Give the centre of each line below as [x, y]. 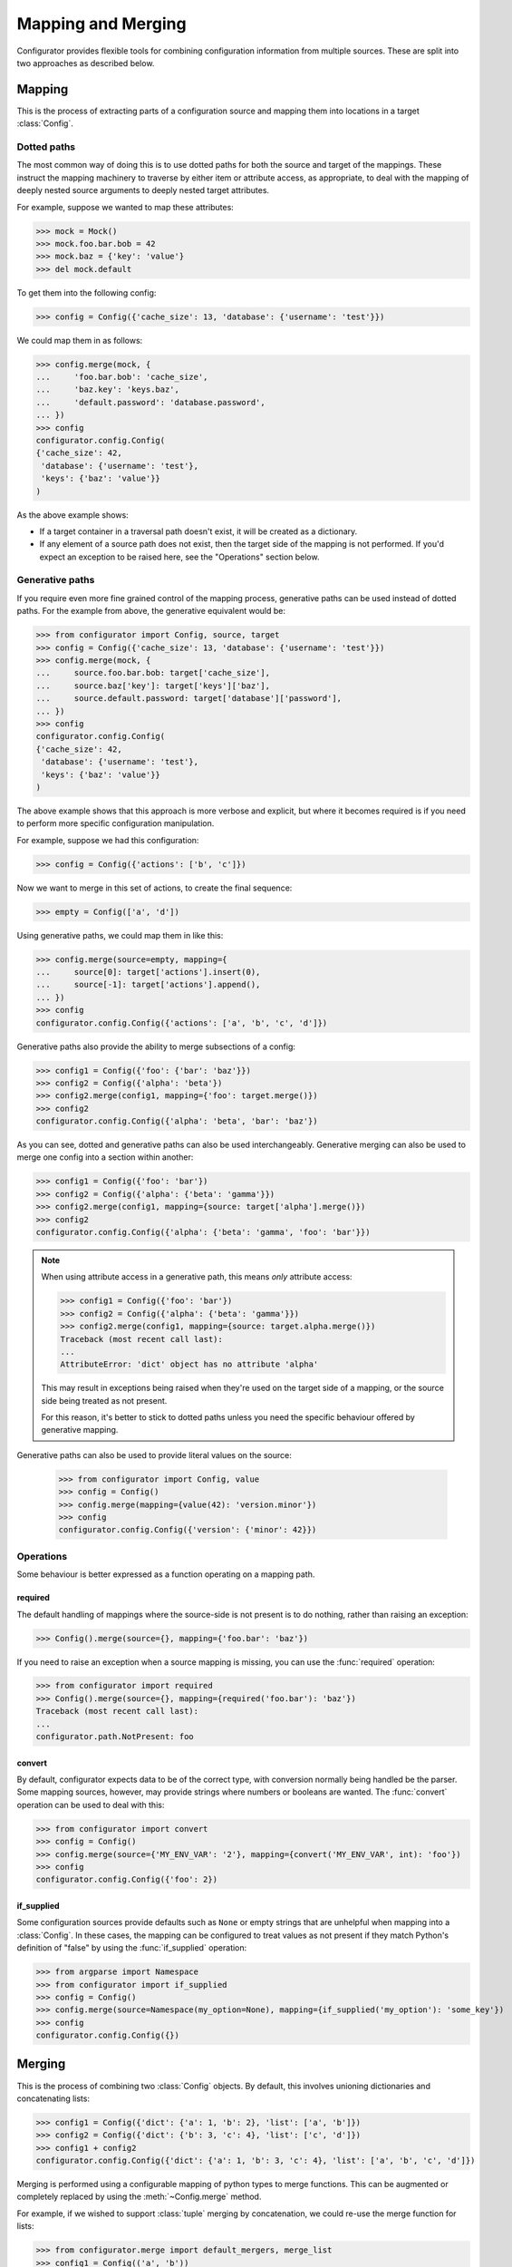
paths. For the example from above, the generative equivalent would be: [151, 611]
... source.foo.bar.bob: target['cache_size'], [153, 673]
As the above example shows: [72, 515]
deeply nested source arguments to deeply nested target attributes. [143, 190]
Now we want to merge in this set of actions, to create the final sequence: [155, 888]
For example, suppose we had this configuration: [108, 840]
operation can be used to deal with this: [91, 1805]
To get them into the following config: [87, 292]
